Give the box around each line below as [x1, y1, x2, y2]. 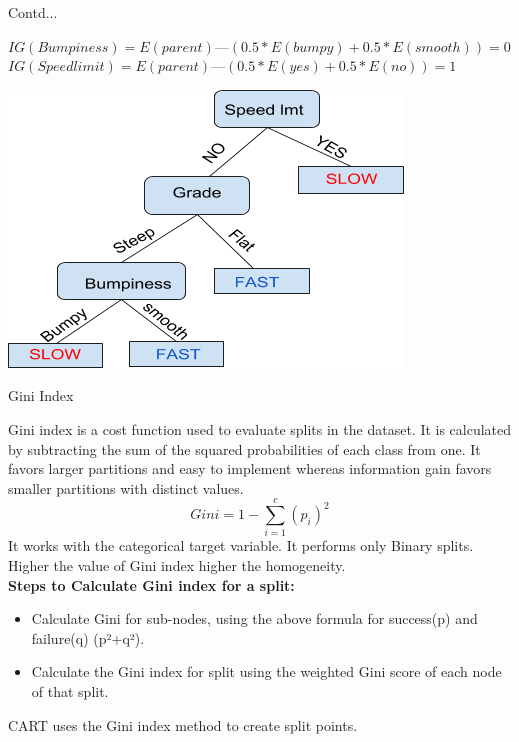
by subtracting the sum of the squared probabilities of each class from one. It [8, 438, 481, 459]
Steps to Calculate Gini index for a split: [8, 574, 295, 595]
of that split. [31, 681, 109, 702]
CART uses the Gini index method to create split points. [8, 714, 358, 735]
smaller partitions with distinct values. [8, 477, 244, 498]
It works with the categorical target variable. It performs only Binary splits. [8, 535, 474, 556]
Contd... [8, 2, 58, 22]
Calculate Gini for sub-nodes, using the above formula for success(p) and [31, 608, 478, 629]
